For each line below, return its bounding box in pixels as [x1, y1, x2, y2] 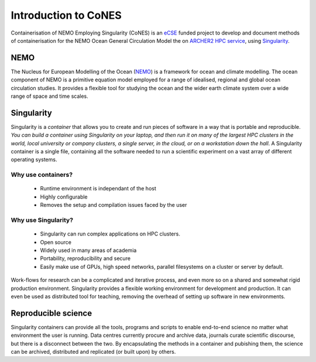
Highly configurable [40, 193, 88, 200]
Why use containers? [11, 170, 73, 179]
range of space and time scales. [11, 93, 88, 100]
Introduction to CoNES [11, 9, 122, 22]
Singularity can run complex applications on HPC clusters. [40, 230, 181, 237]
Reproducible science [11, 308, 92, 318]
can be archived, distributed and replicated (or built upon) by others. [11, 348, 176, 355]
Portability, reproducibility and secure [40, 255, 131, 262]
